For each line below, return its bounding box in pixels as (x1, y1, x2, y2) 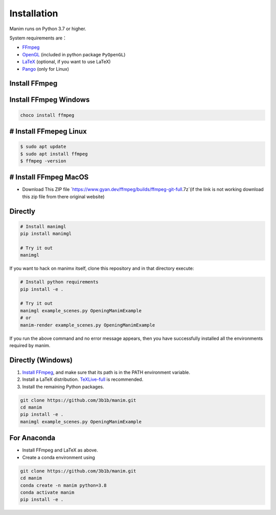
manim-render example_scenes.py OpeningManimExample (20, 322, 155, 328)
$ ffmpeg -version (20, 158, 66, 164)
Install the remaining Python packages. (22, 383, 104, 390)
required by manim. (9, 342, 51, 349)
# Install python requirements (20, 279, 99, 285)
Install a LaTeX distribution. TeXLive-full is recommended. (22, 376, 144, 382)
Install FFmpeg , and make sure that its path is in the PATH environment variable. (22, 369, 191, 375)
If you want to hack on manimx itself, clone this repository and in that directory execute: (9, 265, 194, 271)
